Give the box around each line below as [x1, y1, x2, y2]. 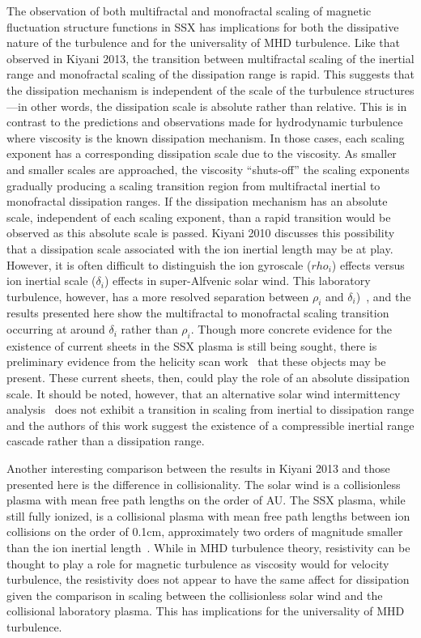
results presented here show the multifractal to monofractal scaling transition [6, 304, 389, 321]
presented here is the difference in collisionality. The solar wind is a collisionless [6, 475, 401, 492]
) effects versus [331, 256, 405, 273]
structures [364, 81, 415, 98]
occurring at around [6, 321, 105, 338]
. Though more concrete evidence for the [190, 321, 392, 338]
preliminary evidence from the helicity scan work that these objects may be [6, 353, 386, 370]
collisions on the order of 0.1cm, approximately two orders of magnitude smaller [6, 523, 403, 540]
